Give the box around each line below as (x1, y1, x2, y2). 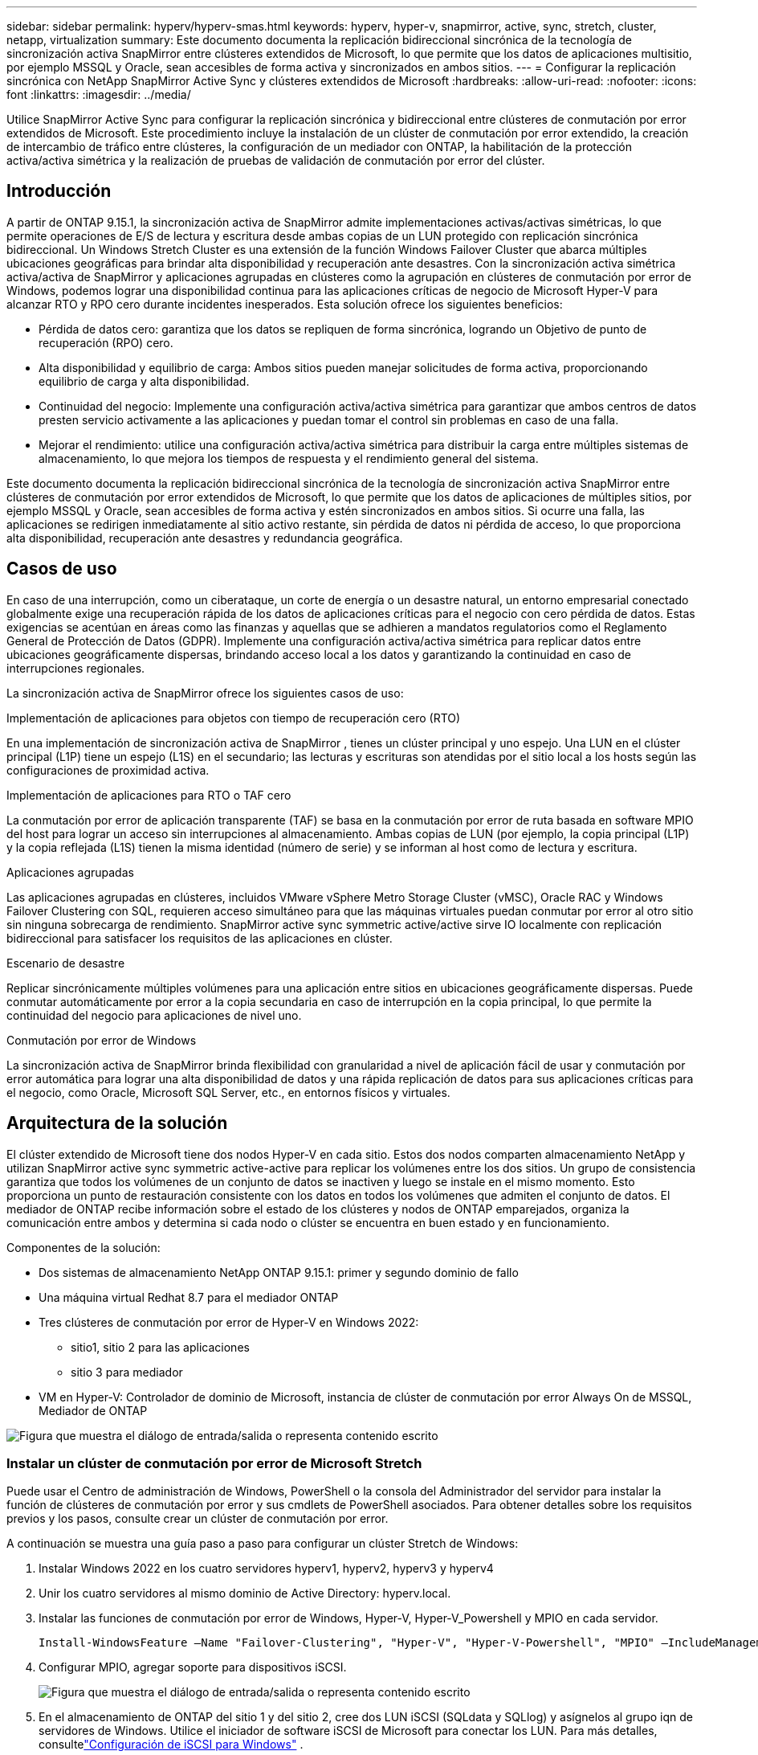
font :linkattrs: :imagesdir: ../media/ (6, 88, 191, 101)
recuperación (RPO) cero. (39, 335, 173, 350)
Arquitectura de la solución (6, 1113, 228, 1134)
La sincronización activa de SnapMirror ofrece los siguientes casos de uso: (6, 685, 404, 700)
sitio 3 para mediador (71, 1364, 183, 1379)
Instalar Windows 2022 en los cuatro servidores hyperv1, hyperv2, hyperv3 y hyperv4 (39, 1561, 494, 1576)
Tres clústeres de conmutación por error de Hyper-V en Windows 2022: (39, 1315, 419, 1329)
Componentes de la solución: (6, 1240, 161, 1254)
